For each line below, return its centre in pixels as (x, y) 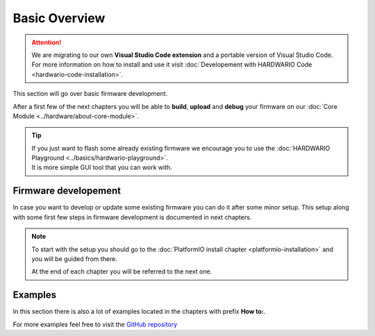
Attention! (47, 42)
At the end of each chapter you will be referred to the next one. (122, 271)
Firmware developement (67, 191)
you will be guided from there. (75, 259)
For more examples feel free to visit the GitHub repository (95, 324)
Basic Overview (59, 18)
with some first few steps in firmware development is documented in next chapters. (132, 217)
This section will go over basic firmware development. (90, 94)
